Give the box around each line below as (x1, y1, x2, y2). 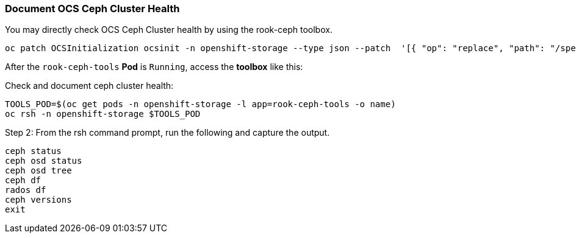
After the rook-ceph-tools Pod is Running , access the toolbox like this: (5, 61, 303, 72)
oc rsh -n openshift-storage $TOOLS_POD (5, 109, 201, 119)
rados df (5, 185, 46, 195)
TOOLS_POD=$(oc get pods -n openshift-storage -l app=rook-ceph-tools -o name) (5, 99, 396, 110)
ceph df (5, 175, 41, 186)
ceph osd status (5, 156, 82, 166)
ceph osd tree (5, 166, 72, 176)
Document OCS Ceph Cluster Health (5, 2, 180, 15)
